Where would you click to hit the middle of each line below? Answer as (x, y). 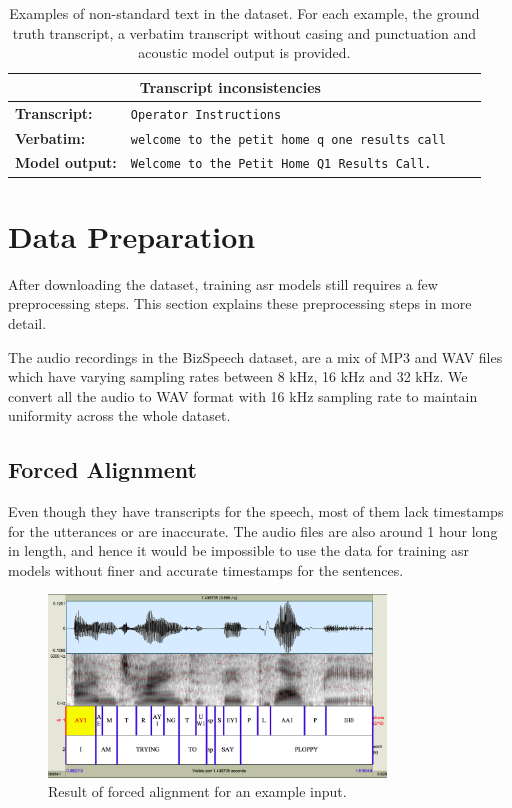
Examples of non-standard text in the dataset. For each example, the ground (244, 13)
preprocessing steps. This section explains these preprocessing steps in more (240, 303)
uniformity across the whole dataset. (119, 415)
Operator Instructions (206, 114)
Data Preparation (132, 235)
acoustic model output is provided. (244, 52)
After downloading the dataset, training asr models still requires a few (223, 283)
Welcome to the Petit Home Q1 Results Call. (281, 164)
